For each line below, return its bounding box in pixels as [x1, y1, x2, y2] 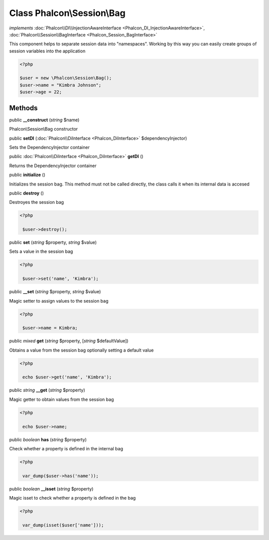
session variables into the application [9, 48, 86, 54]
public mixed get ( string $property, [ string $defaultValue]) [9, 338, 129, 344]
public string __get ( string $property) [9, 387, 86, 393]
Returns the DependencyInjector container [9, 163, 97, 169]
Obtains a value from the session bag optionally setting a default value [9, 347, 154, 353]
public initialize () [9, 172, 46, 178]
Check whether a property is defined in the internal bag [9, 445, 123, 451]
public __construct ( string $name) [9, 117, 80, 123]
